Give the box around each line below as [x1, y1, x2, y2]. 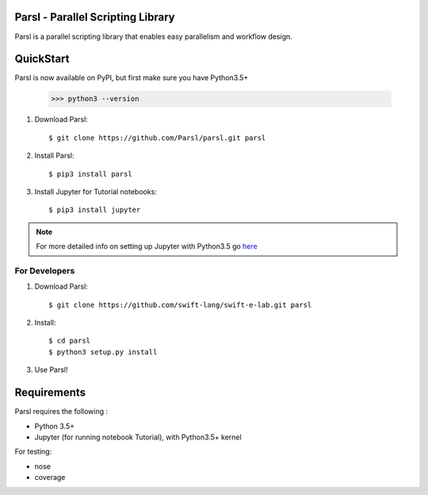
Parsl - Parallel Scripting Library [14, 10, 176, 24]
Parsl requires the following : [14, 407, 109, 416]
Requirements [14, 386, 86, 400]
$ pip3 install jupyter [48, 205, 141, 214]
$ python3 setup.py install [48, 347, 158, 356]
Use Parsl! [34, 365, 68, 374]
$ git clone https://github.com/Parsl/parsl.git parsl [48, 133, 266, 142]
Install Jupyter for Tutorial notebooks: [34, 186, 158, 196]
